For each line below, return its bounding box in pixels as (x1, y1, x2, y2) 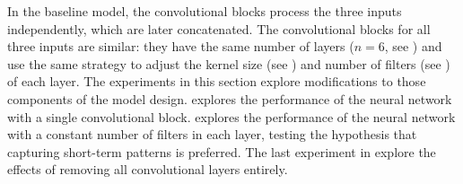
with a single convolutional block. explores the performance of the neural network (7, 107, 456, 126)
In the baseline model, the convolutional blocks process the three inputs (7, 2, 402, 20)
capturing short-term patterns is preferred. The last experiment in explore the (7, 142, 436, 161)
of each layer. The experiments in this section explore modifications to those (7, 72, 426, 91)
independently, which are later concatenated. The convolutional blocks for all (7, 19, 431, 38)
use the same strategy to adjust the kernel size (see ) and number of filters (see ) (7, 54, 450, 73)
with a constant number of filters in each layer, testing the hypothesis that (7, 125, 417, 144)
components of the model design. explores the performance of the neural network (7, 89, 452, 108)
